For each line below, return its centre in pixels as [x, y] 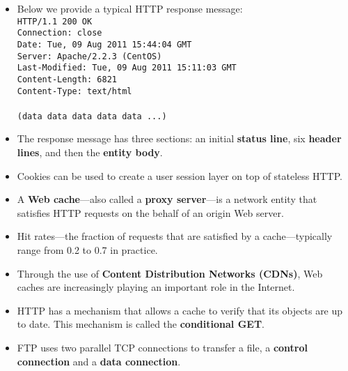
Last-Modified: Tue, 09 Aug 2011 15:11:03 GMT [127, 68]
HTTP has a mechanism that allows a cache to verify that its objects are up [180, 310]
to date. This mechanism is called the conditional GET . [141, 324]
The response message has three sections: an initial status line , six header [179, 138]
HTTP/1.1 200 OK [55, 21]
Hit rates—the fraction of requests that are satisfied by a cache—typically [175, 236]
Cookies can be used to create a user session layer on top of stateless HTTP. [180, 175]
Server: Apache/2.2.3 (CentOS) [89, 56]
